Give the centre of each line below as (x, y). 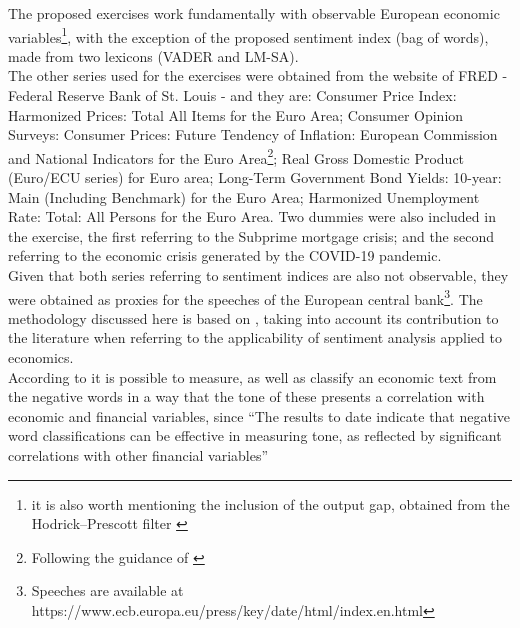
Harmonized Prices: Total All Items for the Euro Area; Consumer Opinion (236, 114)
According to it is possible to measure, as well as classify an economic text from (252, 376)
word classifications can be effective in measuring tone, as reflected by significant (255, 435)
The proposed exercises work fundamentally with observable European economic (254, 13)
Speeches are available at (107, 590)
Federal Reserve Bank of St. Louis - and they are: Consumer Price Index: (232, 95)
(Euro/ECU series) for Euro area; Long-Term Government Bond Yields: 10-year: (255, 177)
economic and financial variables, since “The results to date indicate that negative (259, 415)
